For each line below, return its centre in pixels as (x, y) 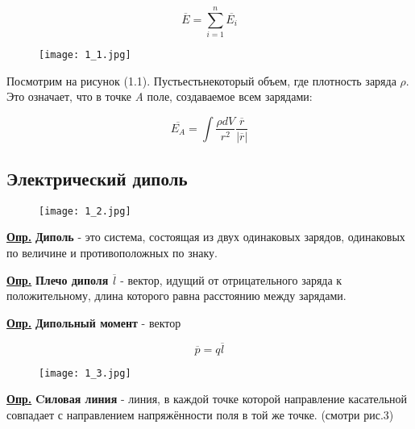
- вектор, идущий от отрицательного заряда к (231, 279)
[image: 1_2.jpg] (85, 211)
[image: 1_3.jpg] (85, 373)
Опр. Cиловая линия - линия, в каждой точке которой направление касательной (207, 399)
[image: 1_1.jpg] (85, 55)
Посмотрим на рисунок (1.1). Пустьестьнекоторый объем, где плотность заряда (201, 80)
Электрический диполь (97, 178)
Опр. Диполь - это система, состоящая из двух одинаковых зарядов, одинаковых (206, 237)
